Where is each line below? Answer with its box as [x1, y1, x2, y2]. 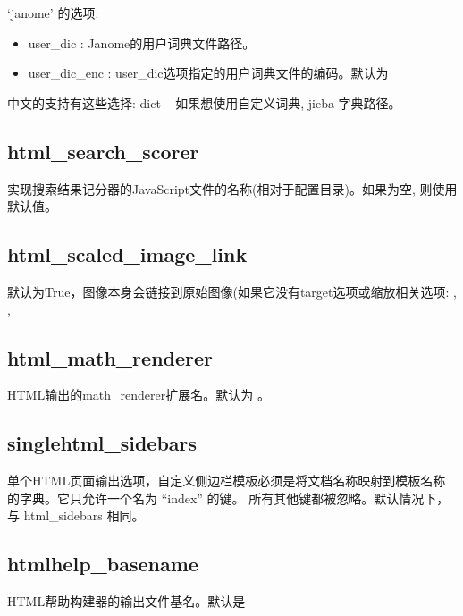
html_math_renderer [7, 343, 214, 371]
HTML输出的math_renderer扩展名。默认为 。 [7, 385, 270, 404]
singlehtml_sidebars [7, 429, 198, 457]
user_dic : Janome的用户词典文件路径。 [28, 33, 256, 52]
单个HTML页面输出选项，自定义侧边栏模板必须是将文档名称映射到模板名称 [7, 471, 446, 490]
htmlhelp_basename [7, 550, 198, 578]
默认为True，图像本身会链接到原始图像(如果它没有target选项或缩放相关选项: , [7, 282, 457, 300]
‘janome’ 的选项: [7, 4, 99, 21]
